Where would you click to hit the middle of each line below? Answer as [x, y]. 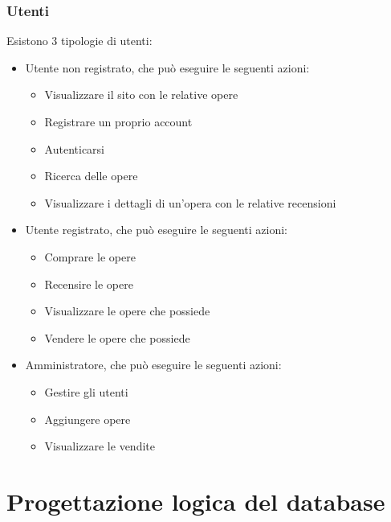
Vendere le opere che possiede [117, 337]
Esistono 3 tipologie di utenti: [79, 41]
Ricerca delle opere [91, 176]
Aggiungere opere [88, 419]
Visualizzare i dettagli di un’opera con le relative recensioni [190, 202]
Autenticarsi [74, 148]
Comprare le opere [90, 256]
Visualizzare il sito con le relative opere [141, 95]
